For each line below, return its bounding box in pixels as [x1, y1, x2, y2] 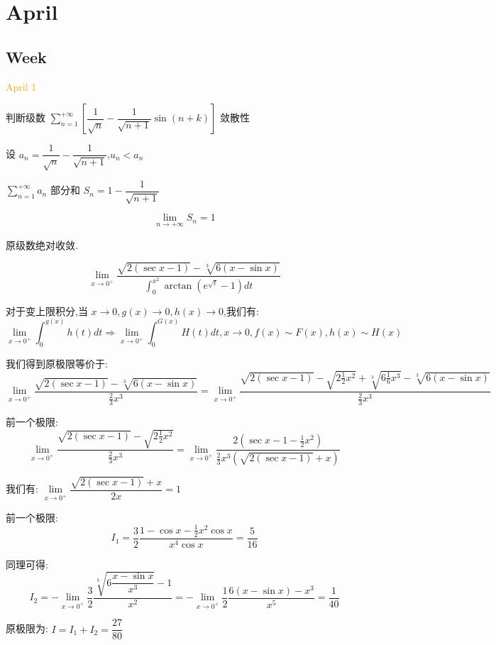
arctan [164, 281, 192, 292]
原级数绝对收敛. [6, 237, 78, 252]
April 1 [6, 79, 37, 94]
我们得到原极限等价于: [6, 355, 108, 370]
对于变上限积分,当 [6, 303, 88, 318]
